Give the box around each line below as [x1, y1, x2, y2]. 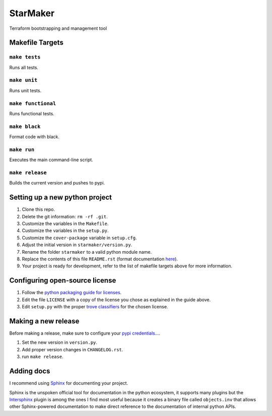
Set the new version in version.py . [22, 339, 98, 346]
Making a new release [9, 316, 80, 326]
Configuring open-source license [9, 276, 116, 285]
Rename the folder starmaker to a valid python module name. [22, 249, 152, 255]
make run [9, 146, 35, 153]
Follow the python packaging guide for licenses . [22, 290, 122, 296]
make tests [9, 54, 41, 61]
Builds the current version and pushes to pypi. [9, 180, 105, 186]
